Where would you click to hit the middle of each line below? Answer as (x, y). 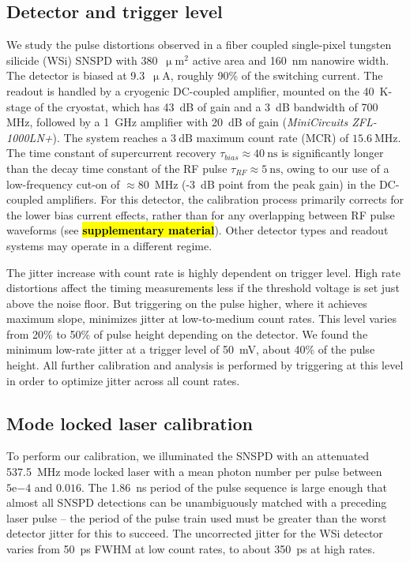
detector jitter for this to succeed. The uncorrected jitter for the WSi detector (195, 533)
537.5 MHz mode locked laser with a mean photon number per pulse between (194, 472)
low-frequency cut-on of (63, 184)
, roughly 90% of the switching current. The (276, 75)
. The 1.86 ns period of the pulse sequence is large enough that (234, 487)
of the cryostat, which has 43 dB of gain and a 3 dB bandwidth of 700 (206, 106)
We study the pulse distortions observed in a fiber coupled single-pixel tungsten (199, 45)
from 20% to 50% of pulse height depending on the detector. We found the (187, 333)
